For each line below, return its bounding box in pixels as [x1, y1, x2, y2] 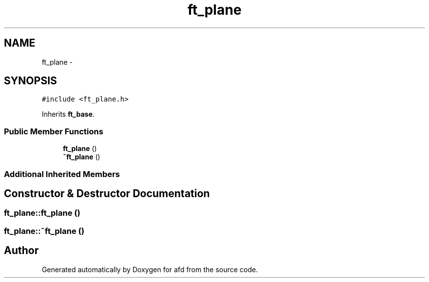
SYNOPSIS [4, 75, 57, 87]
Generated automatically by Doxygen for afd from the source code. [42, 265, 258, 274]
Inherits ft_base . [42, 110, 95, 119]
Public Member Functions [4, 126, 103, 136]
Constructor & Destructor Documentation [4, 187, 210, 200]
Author [4, 244, 39, 257]
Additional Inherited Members [4, 169, 120, 179]
